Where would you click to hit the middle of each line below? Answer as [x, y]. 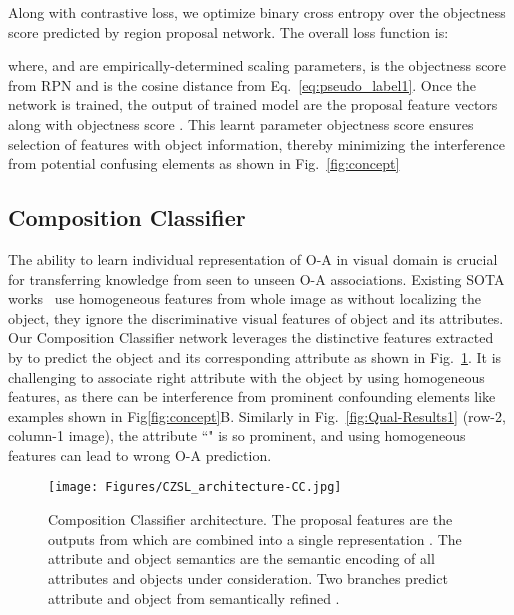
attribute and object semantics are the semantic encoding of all [241, 558]
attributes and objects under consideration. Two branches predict [248, 577]
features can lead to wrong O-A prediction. [140, 454]
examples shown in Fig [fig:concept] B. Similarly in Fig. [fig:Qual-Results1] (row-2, [257, 415]
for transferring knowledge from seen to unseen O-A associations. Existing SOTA [256, 278]
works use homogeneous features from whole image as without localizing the [244, 298]
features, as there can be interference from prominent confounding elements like [252, 396]
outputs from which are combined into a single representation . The [255, 538]
